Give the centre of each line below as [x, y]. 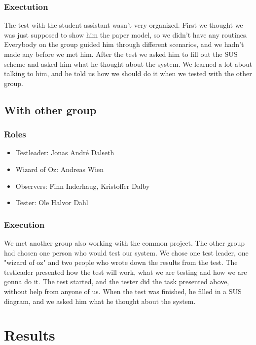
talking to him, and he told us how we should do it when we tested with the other [128, 73]
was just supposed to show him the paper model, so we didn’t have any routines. [126, 34]
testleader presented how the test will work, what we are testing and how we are [126, 272]
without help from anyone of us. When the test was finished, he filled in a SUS [123, 291]
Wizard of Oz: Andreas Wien [60, 169]
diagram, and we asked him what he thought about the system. [100, 301]
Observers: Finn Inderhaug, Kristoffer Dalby [83, 186]
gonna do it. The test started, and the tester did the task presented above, [117, 281]
